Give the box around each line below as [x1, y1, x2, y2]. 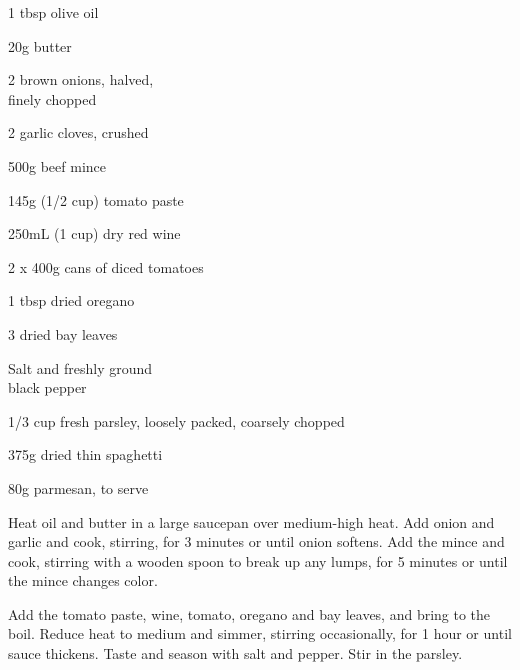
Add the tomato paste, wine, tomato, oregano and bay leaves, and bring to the [8, 603, 491, 624]
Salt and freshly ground [8, 357, 153, 378]
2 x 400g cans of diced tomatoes [8, 256, 204, 277]
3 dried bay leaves [8, 323, 118, 344]
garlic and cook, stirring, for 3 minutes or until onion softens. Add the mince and [8, 531, 505, 552]
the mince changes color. [8, 570, 158, 591]
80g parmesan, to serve [8, 477, 149, 498]
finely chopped [8, 88, 97, 109]
